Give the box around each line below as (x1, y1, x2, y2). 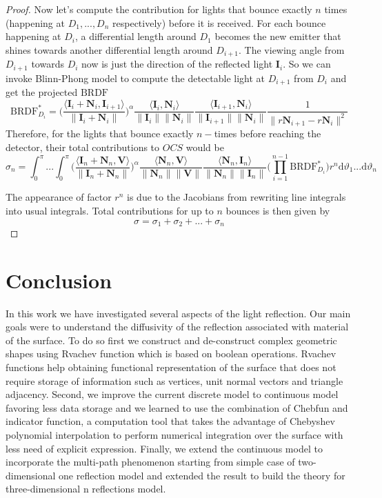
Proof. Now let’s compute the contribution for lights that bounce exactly (6, 2, 312, 16)
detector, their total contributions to (6, 139, 160, 154)
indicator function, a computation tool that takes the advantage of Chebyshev (6, 414, 335, 428)
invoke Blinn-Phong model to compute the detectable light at (6, 70, 265, 85)
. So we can (283, 57, 331, 71)
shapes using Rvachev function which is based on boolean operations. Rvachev (6, 346, 336, 361)
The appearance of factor (6, 190, 112, 204)
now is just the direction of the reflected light (81, 57, 273, 71)
